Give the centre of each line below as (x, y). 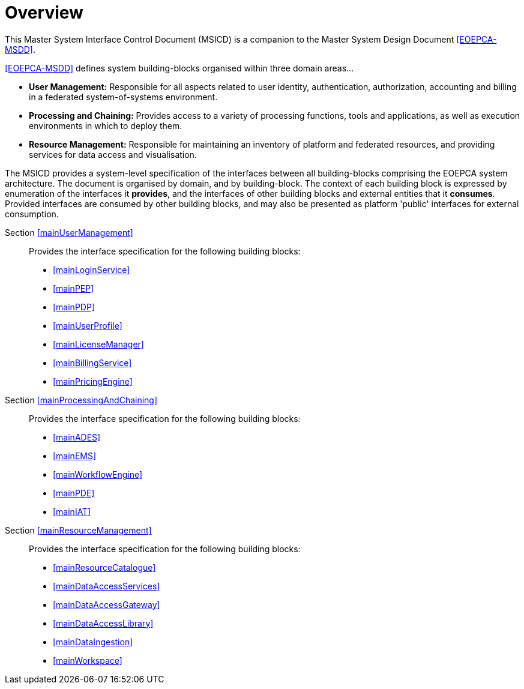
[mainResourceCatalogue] (104, 567)
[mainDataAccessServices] (107, 586)
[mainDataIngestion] (93, 642)
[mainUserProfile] (88, 325)
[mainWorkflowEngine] (98, 474)
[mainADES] (77, 437)
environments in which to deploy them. (106, 125)
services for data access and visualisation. (113, 154)
